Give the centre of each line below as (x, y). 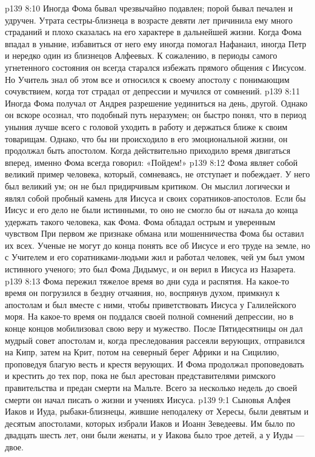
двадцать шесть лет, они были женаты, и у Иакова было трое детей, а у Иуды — (155, 435)
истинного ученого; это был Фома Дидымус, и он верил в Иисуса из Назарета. (151, 269)
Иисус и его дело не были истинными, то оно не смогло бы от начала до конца (151, 210)
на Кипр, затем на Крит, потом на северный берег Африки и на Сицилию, (142, 352)
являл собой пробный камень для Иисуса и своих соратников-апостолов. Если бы (155, 198)
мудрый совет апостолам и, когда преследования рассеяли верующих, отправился (155, 340)
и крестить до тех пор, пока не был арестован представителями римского (140, 376)
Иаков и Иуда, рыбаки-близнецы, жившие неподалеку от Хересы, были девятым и (157, 411)
